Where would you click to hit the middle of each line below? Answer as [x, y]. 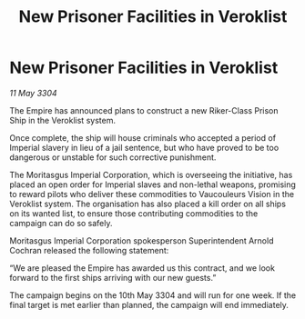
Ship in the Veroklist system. [63, 120]
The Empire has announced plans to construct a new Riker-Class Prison [144, 110]
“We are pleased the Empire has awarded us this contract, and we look [142, 268]
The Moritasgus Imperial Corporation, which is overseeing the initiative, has [151, 174]
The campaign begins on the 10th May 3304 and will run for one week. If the [153, 295]
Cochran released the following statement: [89, 250]
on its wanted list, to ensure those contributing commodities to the [134, 213]
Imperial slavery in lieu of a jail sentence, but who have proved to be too [144, 147]
